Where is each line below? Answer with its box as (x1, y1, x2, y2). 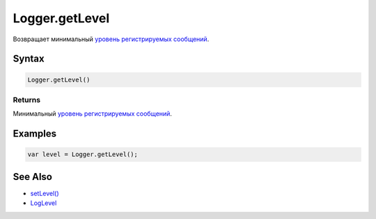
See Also (13, 171, 52, 183)
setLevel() (30, 189, 59, 197)
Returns (13, 95, 41, 105)
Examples (13, 128, 57, 139)
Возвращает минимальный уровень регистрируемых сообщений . (13, 35, 210, 43)
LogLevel (30, 199, 57, 207)
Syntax (13, 53, 45, 65)
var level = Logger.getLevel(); (27, 151, 139, 158)
